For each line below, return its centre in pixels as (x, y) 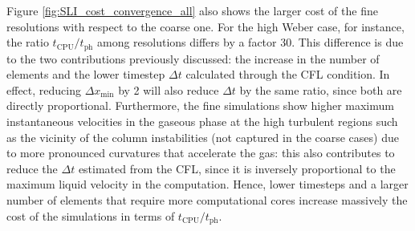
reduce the (32, 168)
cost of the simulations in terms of (91, 215)
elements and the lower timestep (86, 74)
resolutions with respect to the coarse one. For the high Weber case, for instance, (205, 26)
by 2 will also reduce (169, 89)
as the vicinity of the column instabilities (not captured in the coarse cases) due (203, 137)
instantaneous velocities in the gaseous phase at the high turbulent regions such (202, 122)
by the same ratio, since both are (321, 89)
